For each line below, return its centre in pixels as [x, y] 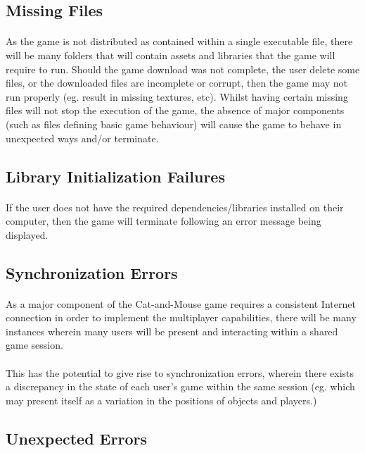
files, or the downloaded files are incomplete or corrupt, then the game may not [177, 83]
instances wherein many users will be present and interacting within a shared [172, 331]
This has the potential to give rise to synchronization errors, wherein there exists [180, 372]
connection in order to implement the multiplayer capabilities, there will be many [181, 317]
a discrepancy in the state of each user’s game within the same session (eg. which [180, 386]
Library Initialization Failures [115, 176]
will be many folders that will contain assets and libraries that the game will [171, 55]
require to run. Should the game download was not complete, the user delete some [183, 69]
